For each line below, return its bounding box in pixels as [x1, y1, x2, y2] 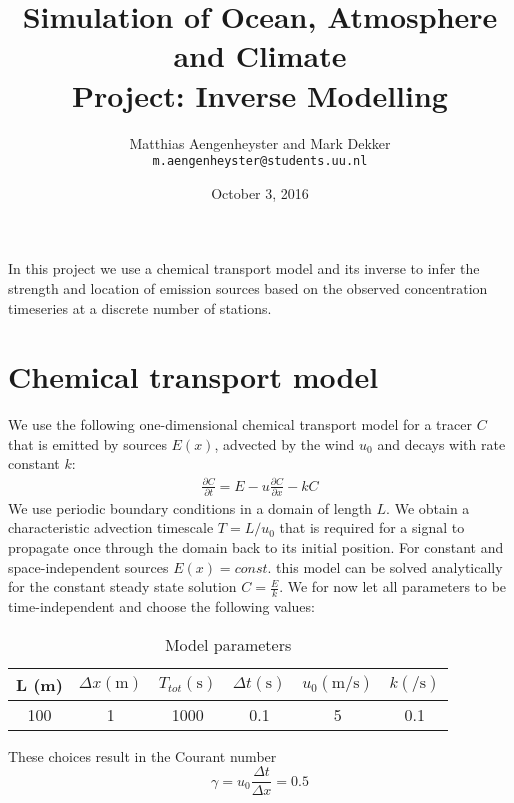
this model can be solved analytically [276, 556, 503, 577]
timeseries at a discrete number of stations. [8, 297, 272, 318]
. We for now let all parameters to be [279, 576, 507, 597]
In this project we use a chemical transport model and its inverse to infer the [8, 258, 480, 279]
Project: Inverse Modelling [72, 74, 448, 115]
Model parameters [164, 632, 292, 656]
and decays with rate [377, 433, 506, 454]
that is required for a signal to [279, 517, 465, 538]
